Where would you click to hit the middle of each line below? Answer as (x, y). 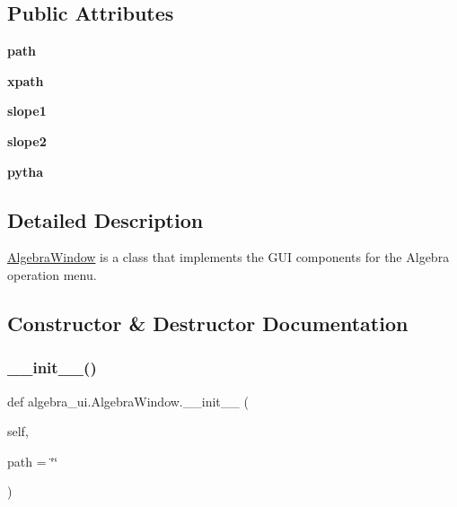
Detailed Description (105, 219)
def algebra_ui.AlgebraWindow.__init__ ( (128, 401)
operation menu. (52, 274)
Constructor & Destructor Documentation (208, 323)
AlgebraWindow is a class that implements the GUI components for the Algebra (228, 257)
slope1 (27, 111)
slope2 (27, 140)
